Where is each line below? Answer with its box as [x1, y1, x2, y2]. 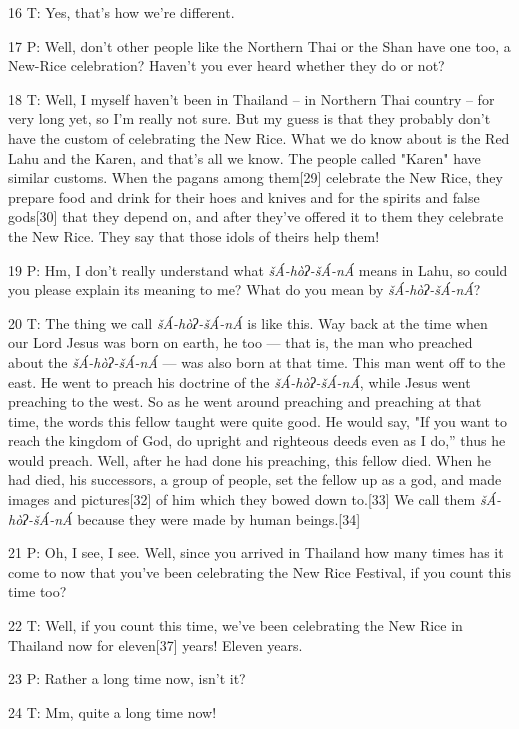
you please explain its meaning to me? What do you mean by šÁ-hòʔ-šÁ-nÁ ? [8, 279, 481, 300]
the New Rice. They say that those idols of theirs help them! [8, 225, 380, 246]
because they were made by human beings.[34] [77, 508, 361, 529]
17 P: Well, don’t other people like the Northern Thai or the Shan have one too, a [8, 35, 511, 56]
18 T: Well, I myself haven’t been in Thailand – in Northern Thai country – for [8, 88, 495, 109]
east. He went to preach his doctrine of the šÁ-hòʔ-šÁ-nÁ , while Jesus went [8, 371, 471, 392]
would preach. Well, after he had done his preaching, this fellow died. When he [8, 449, 491, 470]
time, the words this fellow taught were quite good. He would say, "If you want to [8, 410, 508, 431]
